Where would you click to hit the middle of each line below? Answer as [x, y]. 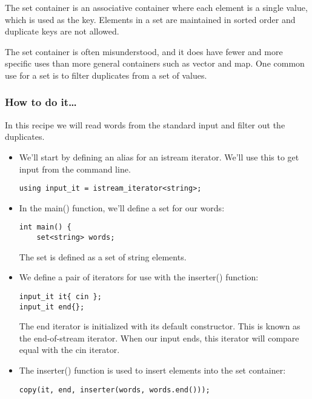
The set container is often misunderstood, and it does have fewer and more [144, 51]
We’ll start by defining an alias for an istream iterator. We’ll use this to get [159, 157]
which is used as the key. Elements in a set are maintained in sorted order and [150, 19]
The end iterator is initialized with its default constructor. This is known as [160, 326]
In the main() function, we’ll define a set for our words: [122, 207]
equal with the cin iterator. [69, 350]
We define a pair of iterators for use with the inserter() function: [139, 277]
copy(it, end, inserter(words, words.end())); [115, 390]
